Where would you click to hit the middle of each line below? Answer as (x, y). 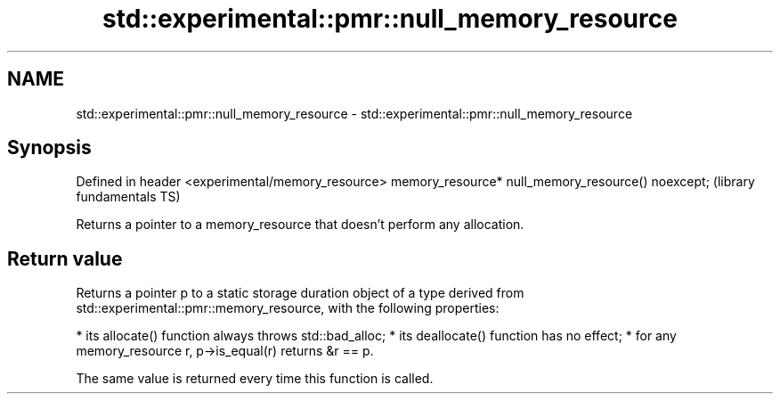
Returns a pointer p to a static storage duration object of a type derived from (300, 293)
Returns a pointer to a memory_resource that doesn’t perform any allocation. (300, 225)
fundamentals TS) (128, 197)
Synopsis (49, 148)
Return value (65, 258)
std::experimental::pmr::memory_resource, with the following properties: (288, 308)
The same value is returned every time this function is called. (255, 379)
